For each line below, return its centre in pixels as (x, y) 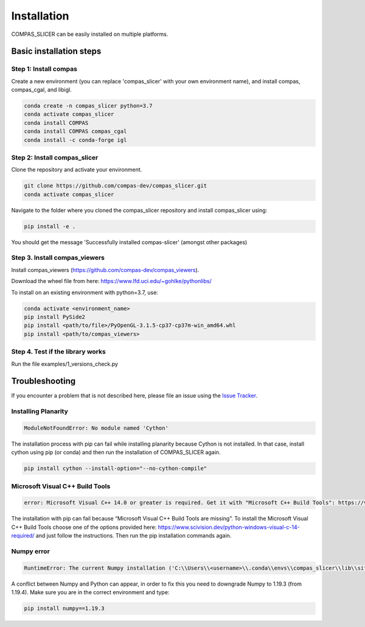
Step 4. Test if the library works (58, 352)
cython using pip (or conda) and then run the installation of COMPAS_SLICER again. (116, 452)
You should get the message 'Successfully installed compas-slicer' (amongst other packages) (129, 242)
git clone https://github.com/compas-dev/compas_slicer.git (116, 186)
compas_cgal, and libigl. (42, 90)
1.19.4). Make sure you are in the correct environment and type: (90, 592)
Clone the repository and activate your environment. (77, 170)
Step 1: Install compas (44, 69)
